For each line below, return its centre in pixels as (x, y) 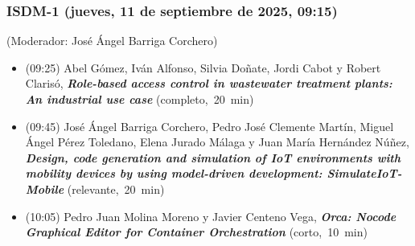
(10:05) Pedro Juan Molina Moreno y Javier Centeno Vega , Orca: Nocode (211, 216)
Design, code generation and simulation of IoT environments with (213, 157)
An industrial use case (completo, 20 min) (140, 99)
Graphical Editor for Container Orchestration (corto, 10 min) (196, 232)
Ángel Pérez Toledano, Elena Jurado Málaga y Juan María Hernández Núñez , (217, 142)
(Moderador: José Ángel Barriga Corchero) (112, 41)
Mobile (45, 189)
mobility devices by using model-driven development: (174, 173)
